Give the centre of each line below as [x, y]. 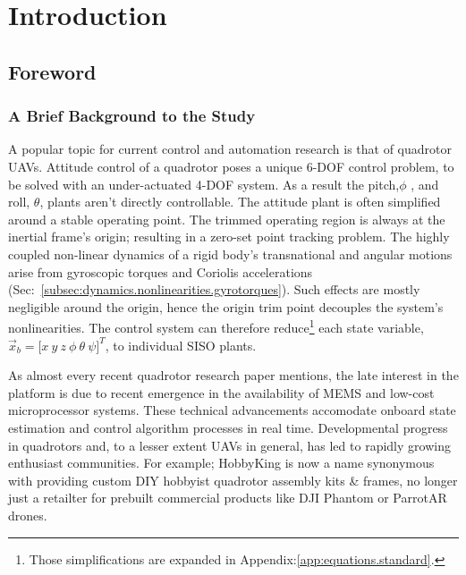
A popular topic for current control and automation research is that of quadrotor [230, 149]
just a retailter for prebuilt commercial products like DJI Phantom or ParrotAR [228, 498]
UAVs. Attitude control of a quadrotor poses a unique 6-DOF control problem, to [231, 166]
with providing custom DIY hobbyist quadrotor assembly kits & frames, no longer [233, 480]
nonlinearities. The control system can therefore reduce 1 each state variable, [216, 326]
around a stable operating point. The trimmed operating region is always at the [227, 219]
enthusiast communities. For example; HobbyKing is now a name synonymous [221, 463]
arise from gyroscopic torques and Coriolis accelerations [161, 271]
